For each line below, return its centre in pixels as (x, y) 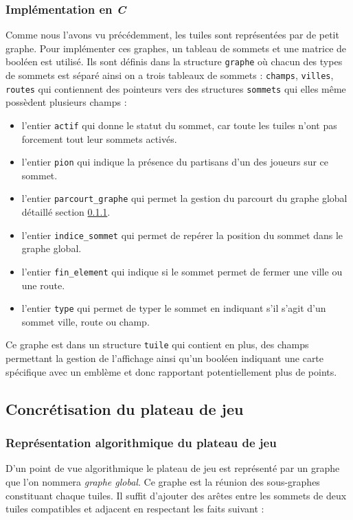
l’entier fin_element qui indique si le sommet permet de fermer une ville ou (182, 271)
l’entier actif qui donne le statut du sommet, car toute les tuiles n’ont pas (179, 125)
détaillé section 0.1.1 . (66, 212)
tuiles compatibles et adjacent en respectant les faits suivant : (135, 509)
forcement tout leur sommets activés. (99, 138)
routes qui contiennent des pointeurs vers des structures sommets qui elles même (176, 88)
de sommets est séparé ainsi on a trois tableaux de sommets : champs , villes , (170, 75)
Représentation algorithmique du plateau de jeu (141, 443)
